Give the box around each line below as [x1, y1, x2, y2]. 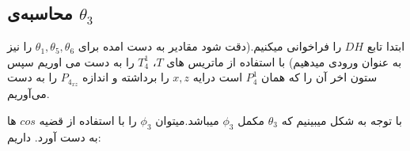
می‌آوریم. [7, 85, 50, 102]
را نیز [7, 38, 32, 55]
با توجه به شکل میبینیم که [281, 111, 403, 128]
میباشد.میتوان [155, 111, 219, 128]
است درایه [192, 69, 243, 85]
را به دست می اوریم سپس [7, 53, 135, 70]
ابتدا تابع [366, 38, 405, 55]
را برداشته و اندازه [82, 69, 169, 85]
